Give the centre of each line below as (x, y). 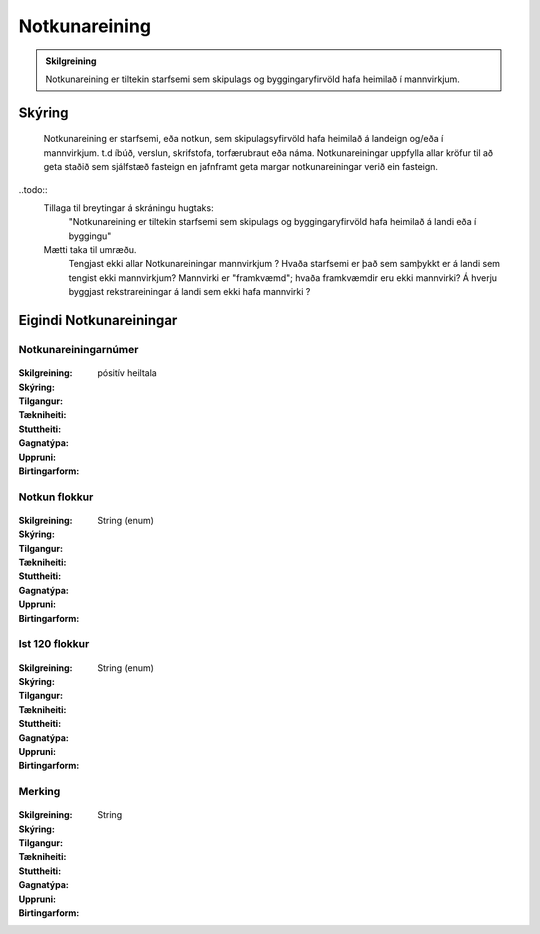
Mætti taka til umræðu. (90, 250)
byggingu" (90, 236)
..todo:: (33, 189)
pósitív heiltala (127, 373)
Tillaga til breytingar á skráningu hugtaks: (128, 207)
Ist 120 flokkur (54, 644)
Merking (39, 792)
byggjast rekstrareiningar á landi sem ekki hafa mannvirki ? (189, 292)
